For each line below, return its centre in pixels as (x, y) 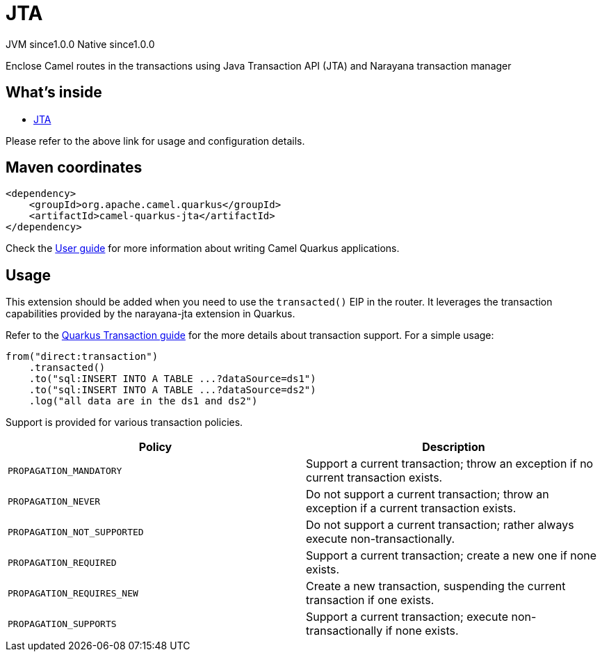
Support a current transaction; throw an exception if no (450, 464)
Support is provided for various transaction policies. (124, 422)
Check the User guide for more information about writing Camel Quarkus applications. (203, 248)
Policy (155, 447)
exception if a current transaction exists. (411, 508)
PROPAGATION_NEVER (54, 501)
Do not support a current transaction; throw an (428, 494)
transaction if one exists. (370, 600)
